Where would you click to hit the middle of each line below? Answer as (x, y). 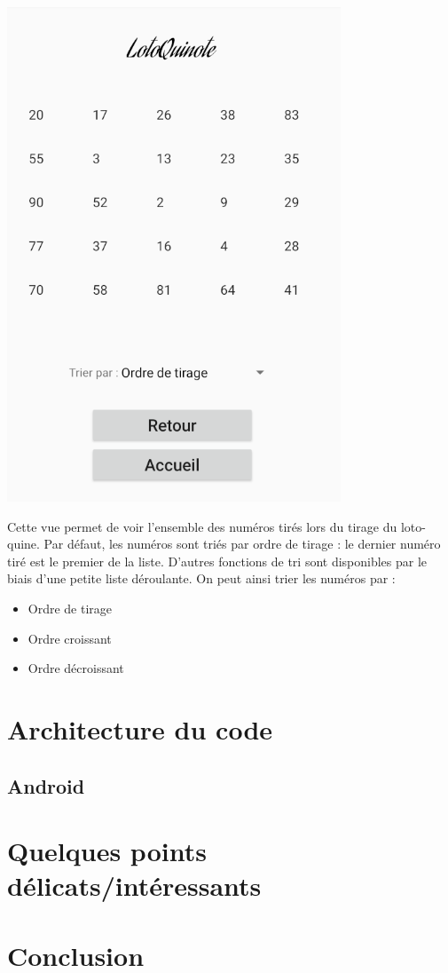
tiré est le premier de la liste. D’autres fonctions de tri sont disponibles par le (217, 561)
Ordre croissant (70, 638)
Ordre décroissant (76, 668)
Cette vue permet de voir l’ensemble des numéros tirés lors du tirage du (202, 526)
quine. (24, 544)
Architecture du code (140, 728)
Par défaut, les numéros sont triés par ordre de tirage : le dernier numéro (242, 544)
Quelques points (107, 851)
